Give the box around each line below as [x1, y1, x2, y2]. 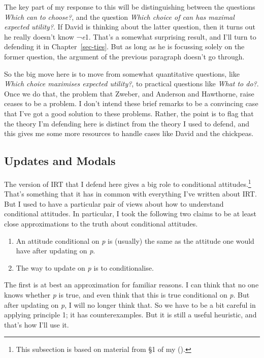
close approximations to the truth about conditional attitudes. [4, 218, 198, 229]
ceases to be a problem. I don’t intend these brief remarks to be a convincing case [4, 98, 258, 109]
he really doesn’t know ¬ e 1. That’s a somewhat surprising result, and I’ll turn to [4, 31, 256, 42]
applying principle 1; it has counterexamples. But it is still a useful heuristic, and [4, 309, 257, 320]
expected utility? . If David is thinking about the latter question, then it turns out [4, 21, 256, 32]
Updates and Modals [4, 153, 116, 169]
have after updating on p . [16, 245, 95, 256]
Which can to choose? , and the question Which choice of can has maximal [4, 11, 235, 22]
